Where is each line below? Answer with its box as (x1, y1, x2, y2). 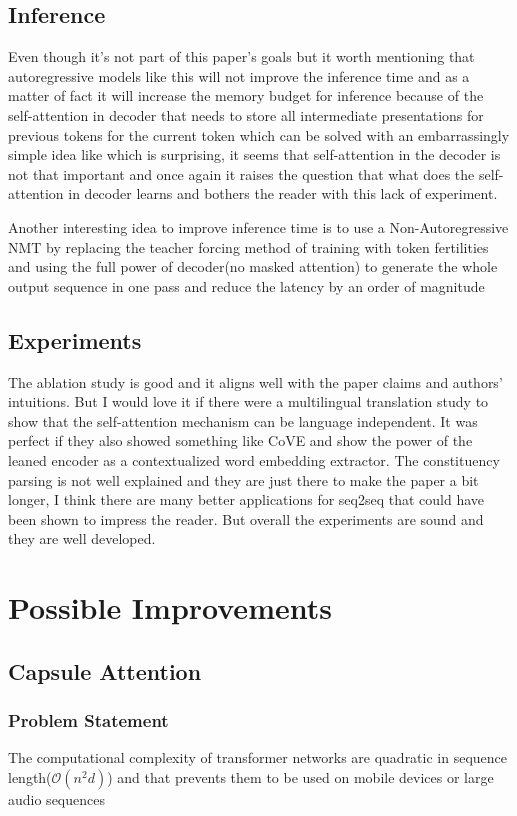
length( (8, 766, 52, 787)
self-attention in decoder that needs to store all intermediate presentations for (8, 104, 484, 125)
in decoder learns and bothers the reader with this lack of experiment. (68, 183, 498, 204)
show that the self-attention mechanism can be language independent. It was (8, 410, 478, 431)
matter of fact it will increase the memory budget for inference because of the (8, 85, 484, 106)
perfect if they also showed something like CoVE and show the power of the (8, 430, 473, 451)
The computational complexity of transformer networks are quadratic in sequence (8, 747, 508, 768)
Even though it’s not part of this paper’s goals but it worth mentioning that (8, 46, 475, 67)
